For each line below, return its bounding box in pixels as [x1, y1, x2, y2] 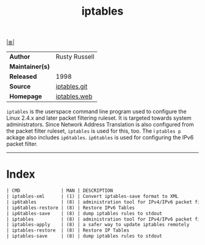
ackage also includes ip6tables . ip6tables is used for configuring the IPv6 [6, 134, 194, 141]
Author [9, 53, 31, 61]
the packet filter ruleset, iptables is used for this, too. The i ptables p [6, 127, 181, 135]
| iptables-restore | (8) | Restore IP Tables [6, 227, 130, 233]
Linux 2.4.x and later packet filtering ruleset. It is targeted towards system [6, 114, 192, 122]
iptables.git [56, 82, 88, 91]
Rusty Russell [56, 53, 95, 61]
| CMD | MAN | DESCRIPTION [6, 188, 113, 194]
